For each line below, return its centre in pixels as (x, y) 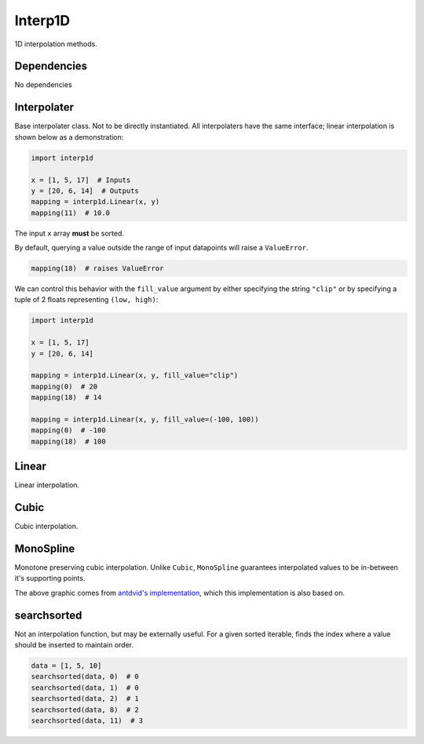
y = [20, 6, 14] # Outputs (85, 191)
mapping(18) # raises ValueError (97, 268)
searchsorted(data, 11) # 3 (87, 721)
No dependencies (43, 85)
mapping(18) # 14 (66, 398)
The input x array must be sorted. (69, 233)
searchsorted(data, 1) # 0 (85, 687)
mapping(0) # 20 (64, 386)
